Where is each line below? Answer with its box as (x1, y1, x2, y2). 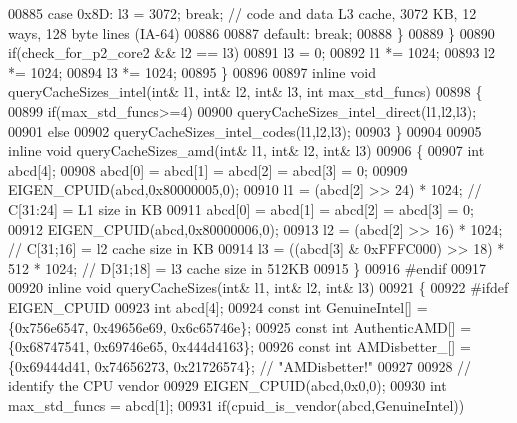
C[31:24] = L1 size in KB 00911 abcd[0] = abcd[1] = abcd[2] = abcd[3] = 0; (8, 198, 474, 219)
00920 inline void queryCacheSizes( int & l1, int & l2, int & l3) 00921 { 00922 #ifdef (8, 277, 509, 298)
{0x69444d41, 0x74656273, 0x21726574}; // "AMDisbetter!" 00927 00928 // (8, 355, 472, 376)
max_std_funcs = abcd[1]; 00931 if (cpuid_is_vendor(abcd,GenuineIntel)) (8, 394, 465, 415)
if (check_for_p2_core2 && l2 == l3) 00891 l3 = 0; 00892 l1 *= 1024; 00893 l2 (8, 42, 495, 63)
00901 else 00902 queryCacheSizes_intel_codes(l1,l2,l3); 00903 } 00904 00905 (8, 120, 482, 141)
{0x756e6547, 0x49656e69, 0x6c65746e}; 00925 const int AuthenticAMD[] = (8, 316, 472, 337)
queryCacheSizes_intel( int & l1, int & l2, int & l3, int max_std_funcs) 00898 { (8, 81, 483, 102)
